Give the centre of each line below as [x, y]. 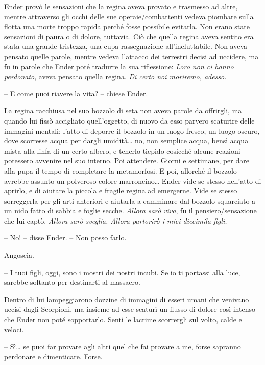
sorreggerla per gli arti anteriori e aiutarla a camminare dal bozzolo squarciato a [130, 200]
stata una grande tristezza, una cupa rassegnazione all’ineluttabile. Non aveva [126, 46]
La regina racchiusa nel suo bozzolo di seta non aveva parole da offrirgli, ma [123, 111]
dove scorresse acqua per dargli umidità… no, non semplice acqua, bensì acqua [126, 141]
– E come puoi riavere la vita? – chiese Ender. [76, 93]
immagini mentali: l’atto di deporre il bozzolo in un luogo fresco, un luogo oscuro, [132, 130]
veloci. [14, 329]
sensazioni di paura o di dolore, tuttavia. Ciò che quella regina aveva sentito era [129, 36]
